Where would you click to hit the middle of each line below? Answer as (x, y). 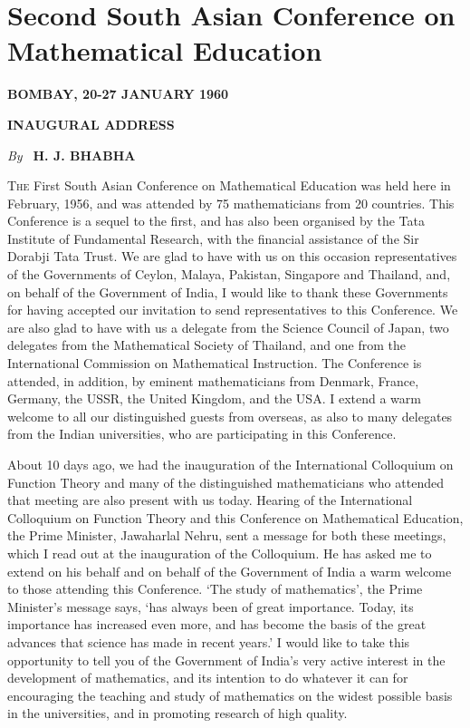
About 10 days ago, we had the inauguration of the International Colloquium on (230, 464)
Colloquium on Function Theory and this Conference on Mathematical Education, (235, 517)
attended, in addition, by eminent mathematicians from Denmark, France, (213, 380)
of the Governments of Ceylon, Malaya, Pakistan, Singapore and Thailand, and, (229, 274)
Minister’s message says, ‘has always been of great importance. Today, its (211, 606)
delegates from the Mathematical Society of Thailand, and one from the (206, 345)
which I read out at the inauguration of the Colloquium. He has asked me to (220, 553)
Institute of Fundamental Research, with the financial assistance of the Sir (213, 238)
